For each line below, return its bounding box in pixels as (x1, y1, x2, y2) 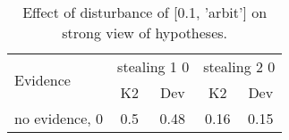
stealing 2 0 (203, 56, 276, 77)
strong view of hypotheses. (62, 22, 228, 43)
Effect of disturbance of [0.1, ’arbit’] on (22, 2, 268, 22)
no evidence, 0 (14, 108, 104, 128)
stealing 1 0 (117, 56, 190, 77)
